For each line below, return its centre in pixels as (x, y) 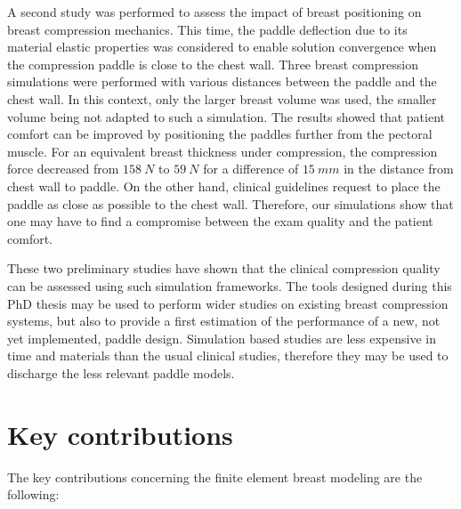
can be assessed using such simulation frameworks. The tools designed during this (230, 285)
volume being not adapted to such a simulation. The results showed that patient (226, 116)
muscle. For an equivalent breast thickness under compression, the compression (222, 151)
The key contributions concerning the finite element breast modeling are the (215, 477)
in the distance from (399, 169)
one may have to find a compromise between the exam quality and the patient (220, 221)
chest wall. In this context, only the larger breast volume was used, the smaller (222, 98)
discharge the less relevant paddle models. (121, 372)
